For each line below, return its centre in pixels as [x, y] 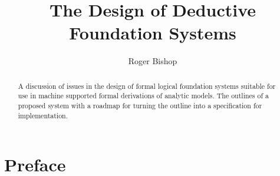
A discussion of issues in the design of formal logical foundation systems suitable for [147, 86]
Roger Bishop [153, 61]
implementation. [43, 115]
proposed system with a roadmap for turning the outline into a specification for [140, 106]
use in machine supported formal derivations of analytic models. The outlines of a [143, 96]
